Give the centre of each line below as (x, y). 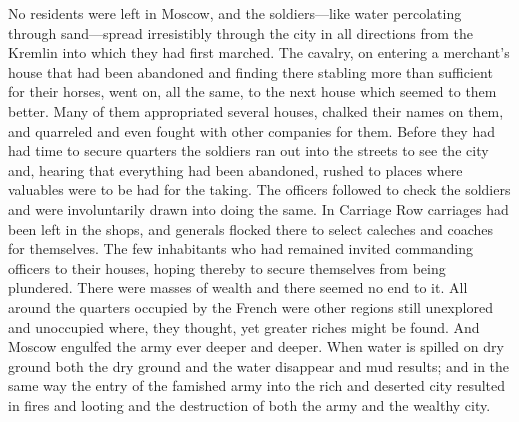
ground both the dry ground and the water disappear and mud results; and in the (259, 365)
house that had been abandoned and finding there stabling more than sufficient (250, 71)
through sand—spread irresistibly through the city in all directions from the (241, 32)
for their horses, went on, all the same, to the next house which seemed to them (252, 91)
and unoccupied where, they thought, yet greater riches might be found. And (244, 326)
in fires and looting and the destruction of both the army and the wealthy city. (249, 404)
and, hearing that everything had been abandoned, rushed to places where (235, 169)
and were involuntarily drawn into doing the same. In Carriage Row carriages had (258, 208)
